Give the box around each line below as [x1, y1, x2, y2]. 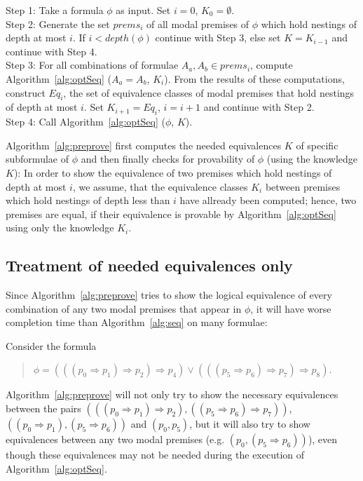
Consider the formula [6, 338, 97, 353]
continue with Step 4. [6, 43, 97, 58]
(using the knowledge [266, 151, 358, 166]
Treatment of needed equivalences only [6, 255, 293, 276]
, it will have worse [250, 301, 331, 316]
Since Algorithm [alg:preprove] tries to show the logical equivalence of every [6, 287, 332, 302]
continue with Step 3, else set [155, 30, 281, 45]
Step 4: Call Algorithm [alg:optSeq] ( [6, 114, 165, 129]
